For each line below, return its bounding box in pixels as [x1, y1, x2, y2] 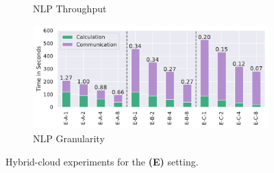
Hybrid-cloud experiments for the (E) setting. [5, 154, 199, 168]
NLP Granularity [33, 131, 105, 146]
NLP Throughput [33, 1, 107, 15]
